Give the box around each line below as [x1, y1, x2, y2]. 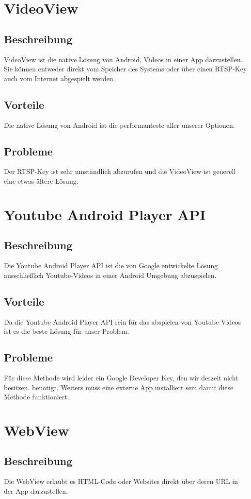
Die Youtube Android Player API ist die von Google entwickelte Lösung [4, 260, 218, 271]
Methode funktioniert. [4, 392, 69, 402]
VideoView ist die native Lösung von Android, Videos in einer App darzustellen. [4, 54, 243, 64]
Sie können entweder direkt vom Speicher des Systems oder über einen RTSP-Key [4, 64, 247, 74]
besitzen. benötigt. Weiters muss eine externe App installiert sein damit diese [4, 382, 234, 392]
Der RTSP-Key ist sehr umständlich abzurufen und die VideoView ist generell [4, 166, 236, 176]
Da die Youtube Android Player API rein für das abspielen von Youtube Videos [4, 316, 241, 327]
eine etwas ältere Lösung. [4, 175, 78, 186]
